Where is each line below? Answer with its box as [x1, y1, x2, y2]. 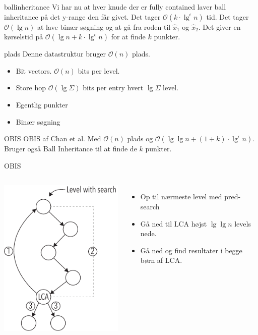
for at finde [111, 31, 146, 42]
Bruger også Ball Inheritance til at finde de [4, 143, 137, 154]
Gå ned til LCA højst [140, 218, 207, 229]
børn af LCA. [140, 255, 182, 265]
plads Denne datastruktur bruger [4, 48, 106, 59]
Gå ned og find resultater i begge [140, 245, 242, 255]
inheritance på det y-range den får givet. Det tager [4, 11, 161, 22]
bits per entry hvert [83, 82, 144, 93]
